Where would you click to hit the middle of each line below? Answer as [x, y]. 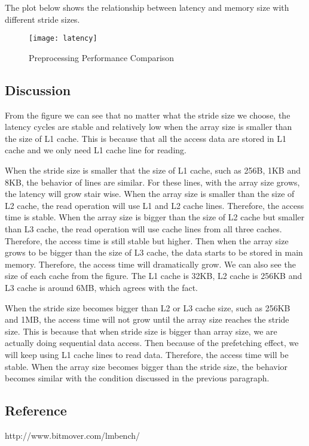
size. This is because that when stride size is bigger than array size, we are [141, 331]
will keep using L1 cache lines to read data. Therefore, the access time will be [147, 354]
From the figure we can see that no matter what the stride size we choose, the [148, 115]
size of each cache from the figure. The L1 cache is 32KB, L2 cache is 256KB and [154, 276]
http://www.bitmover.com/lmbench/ [72, 435]
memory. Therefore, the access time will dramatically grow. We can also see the [150, 264]
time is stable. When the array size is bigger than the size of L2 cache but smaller [155, 217]
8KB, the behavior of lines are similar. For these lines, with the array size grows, [152, 182]
